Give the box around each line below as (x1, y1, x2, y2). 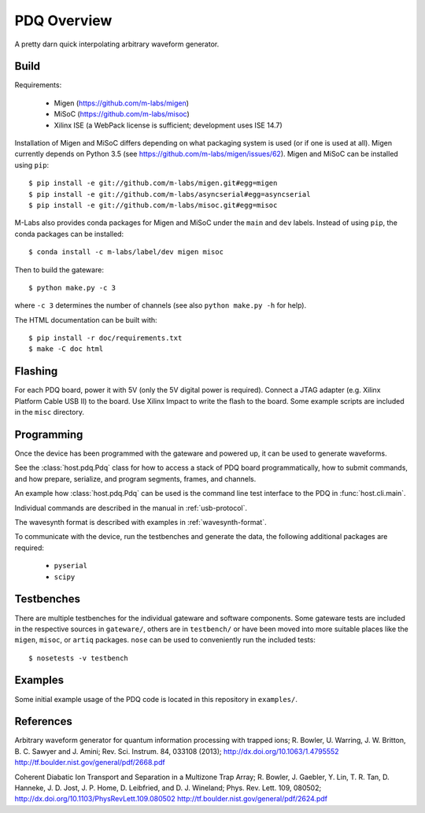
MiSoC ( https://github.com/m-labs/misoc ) (54, 109, 190, 119)
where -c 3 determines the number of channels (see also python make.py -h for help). (14, 301, 307, 310)
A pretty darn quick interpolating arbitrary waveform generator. (14, 39, 220, 49)
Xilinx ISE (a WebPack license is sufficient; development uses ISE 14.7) (54, 120, 283, 130)
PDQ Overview (14, 12, 113, 29)
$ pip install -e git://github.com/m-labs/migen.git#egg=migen (28, 179, 278, 188)
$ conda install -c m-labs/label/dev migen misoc (28, 248, 224, 257)
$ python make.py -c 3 (28, 283, 116, 292)
